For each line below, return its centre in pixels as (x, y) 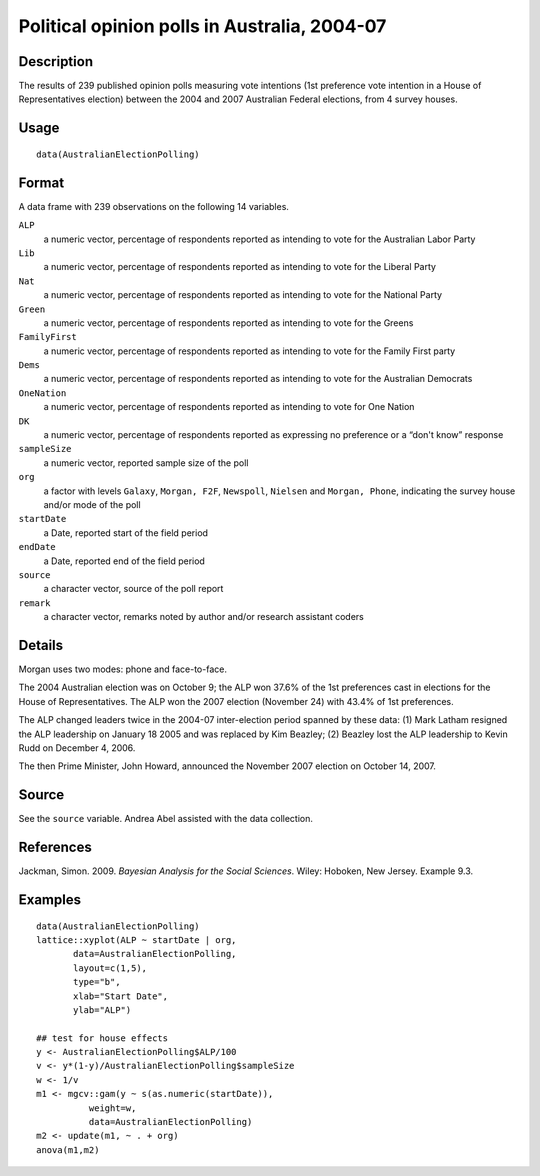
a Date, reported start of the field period (126, 532)
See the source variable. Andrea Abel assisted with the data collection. (166, 819)
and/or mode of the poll (92, 504)
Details (41, 645)
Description (56, 61)
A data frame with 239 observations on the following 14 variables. (154, 206)
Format (41, 182)
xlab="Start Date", (121, 996)
